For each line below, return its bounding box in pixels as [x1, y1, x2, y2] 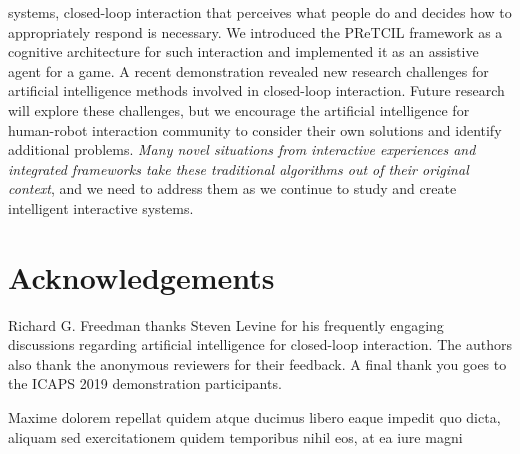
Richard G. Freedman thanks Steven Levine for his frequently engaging [8, 314, 444, 335]
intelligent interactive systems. [8, 197, 194, 218]
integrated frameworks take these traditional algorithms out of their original [8, 158, 469, 179]
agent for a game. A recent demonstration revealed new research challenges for [8, 60, 489, 81]
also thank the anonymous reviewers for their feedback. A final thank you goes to [8, 353, 507, 374]
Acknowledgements [8, 256, 275, 297]
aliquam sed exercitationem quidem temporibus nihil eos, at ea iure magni [8, 426, 463, 447]
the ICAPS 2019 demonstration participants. [8, 373, 282, 394]
